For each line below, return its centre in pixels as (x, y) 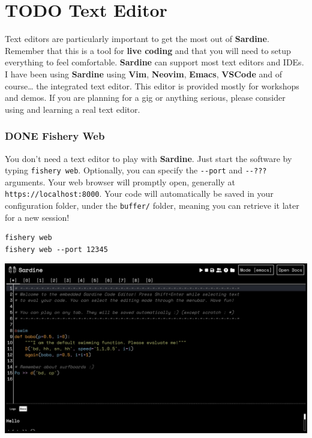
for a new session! (37, 217)
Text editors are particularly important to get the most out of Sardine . (137, 39)
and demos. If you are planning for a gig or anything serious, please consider (145, 97)
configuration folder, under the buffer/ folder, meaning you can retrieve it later (152, 205)
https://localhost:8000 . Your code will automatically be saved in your (139, 193)
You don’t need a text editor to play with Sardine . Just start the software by (148, 158)
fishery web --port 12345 (56, 249)
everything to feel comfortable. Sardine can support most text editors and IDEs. (154, 62)
